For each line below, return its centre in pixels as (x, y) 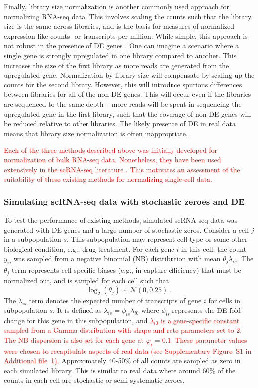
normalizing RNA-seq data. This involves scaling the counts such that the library (128, 16)
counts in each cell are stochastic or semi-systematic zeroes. (94, 380)
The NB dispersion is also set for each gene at (74, 340)
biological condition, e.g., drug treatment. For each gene (89, 249)
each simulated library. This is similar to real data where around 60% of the (120, 370)
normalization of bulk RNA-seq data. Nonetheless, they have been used (113, 159)
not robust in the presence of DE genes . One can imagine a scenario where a (122, 45)
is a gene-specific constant (200, 320)
